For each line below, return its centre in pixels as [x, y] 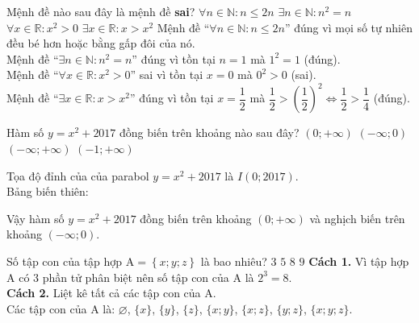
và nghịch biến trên [357, 218]
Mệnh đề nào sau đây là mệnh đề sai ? [101, 11]
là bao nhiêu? [234, 261]
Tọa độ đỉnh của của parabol [78, 175]
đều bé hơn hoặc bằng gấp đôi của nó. [101, 43]
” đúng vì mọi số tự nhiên [349, 27]
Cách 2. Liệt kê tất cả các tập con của [104, 293]
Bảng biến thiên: [48, 191]
